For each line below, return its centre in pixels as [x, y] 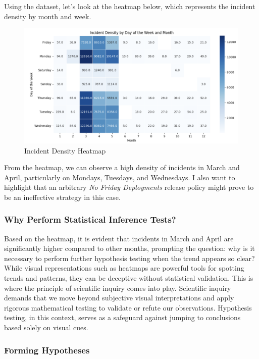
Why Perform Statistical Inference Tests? [90, 219]
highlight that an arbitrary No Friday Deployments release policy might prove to [129, 187]
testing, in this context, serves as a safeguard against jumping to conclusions [122, 317]
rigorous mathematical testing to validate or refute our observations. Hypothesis [128, 307]
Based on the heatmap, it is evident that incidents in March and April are [119, 238]
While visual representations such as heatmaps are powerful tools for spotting [124, 268]
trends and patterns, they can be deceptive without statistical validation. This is [129, 278]
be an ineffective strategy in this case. [62, 197]
